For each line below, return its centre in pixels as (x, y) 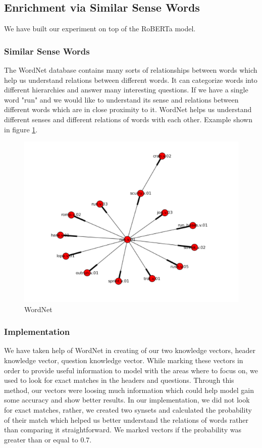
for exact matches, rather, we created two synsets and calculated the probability (128, 409)
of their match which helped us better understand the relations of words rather (126, 419)
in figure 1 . (21, 129)
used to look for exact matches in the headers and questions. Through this (119, 380)
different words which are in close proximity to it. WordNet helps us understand (128, 109)
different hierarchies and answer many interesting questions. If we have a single (126, 90)
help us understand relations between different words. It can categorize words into (131, 80)
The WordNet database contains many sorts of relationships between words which (131, 70)
